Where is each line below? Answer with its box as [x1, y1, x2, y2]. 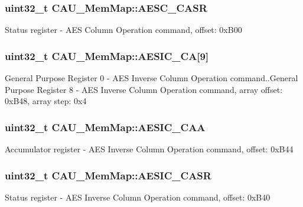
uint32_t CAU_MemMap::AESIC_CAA [5, 119, 206, 134]
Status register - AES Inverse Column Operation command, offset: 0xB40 [5, 191, 271, 203]
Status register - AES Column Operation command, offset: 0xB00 [5, 24, 242, 36]
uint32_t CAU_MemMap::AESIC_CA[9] [5, 48, 209, 63]
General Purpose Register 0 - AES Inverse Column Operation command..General [5, 72, 298, 84]
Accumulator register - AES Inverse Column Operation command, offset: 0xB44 [5, 143, 294, 155]
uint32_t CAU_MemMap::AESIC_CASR [5, 168, 211, 182]
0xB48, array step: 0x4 [5, 95, 87, 107]
